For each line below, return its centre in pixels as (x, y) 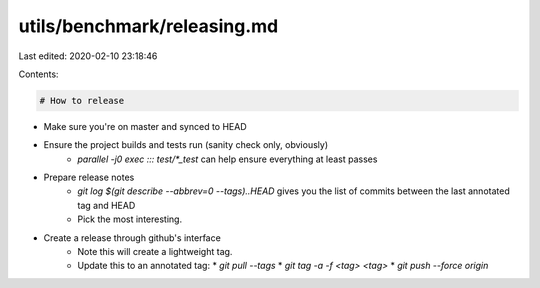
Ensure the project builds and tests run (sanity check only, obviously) (186, 145)
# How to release (82, 100)
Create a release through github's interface (132, 237)
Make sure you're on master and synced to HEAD (145, 126)
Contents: (38, 74)
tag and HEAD (106, 205)
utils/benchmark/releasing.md (148, 26)
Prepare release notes (89, 177)
